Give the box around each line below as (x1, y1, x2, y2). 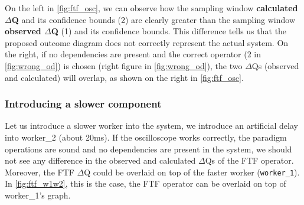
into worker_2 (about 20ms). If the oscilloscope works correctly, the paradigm (5, 131, 287, 143)
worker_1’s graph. (5, 189, 71, 201)
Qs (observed (251, 59, 299, 71)
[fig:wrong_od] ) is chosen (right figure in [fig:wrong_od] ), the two (5, 59, 243, 71)
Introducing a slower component (5, 96, 162, 111)
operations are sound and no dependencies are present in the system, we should (5, 142, 292, 155)
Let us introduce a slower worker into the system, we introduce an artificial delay (5, 119, 298, 132)
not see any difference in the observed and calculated (5, 154, 196, 167)
